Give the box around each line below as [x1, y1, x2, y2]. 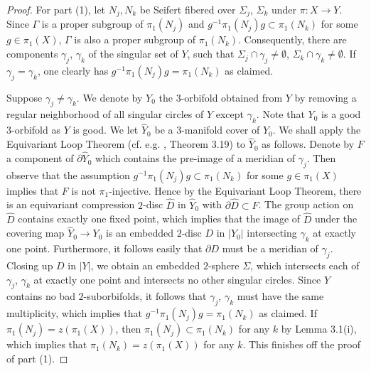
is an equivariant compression [6, 197, 135, 212]
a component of [6, 151, 74, 166]
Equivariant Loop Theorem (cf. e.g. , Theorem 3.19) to [6, 136, 246, 151]
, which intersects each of [250, 257, 360, 272]
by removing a [294, 90, 357, 104]
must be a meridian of [222, 241, 318, 256]
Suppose [6, 90, 43, 104]
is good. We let [72, 122, 139, 137]
